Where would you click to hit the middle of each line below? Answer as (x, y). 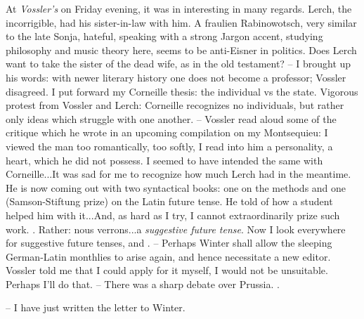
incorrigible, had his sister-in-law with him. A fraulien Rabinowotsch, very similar (181, 22)
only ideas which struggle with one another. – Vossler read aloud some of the (171, 118)
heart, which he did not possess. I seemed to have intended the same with (164, 160)
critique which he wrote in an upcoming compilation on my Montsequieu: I (167, 132)
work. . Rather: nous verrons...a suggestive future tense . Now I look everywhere (176, 229)
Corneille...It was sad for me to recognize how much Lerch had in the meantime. (178, 174)
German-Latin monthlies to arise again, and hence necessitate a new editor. (168, 256)
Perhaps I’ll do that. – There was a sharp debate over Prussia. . (143, 284)
